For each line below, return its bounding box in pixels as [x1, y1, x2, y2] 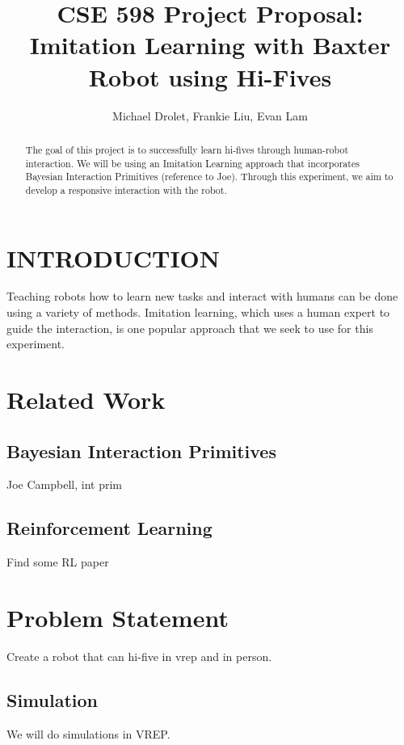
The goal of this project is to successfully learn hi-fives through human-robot [25, 142, 349, 156]
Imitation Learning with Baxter [29, 28, 391, 61]
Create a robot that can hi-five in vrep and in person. [6, 647, 272, 664]
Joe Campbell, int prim [6, 476, 122, 493]
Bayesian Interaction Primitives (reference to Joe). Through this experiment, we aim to [25, 170, 393, 183]
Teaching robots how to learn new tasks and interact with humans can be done [6, 288, 398, 305]
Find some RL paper [6, 553, 109, 570]
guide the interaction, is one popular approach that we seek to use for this [6, 319, 373, 336]
